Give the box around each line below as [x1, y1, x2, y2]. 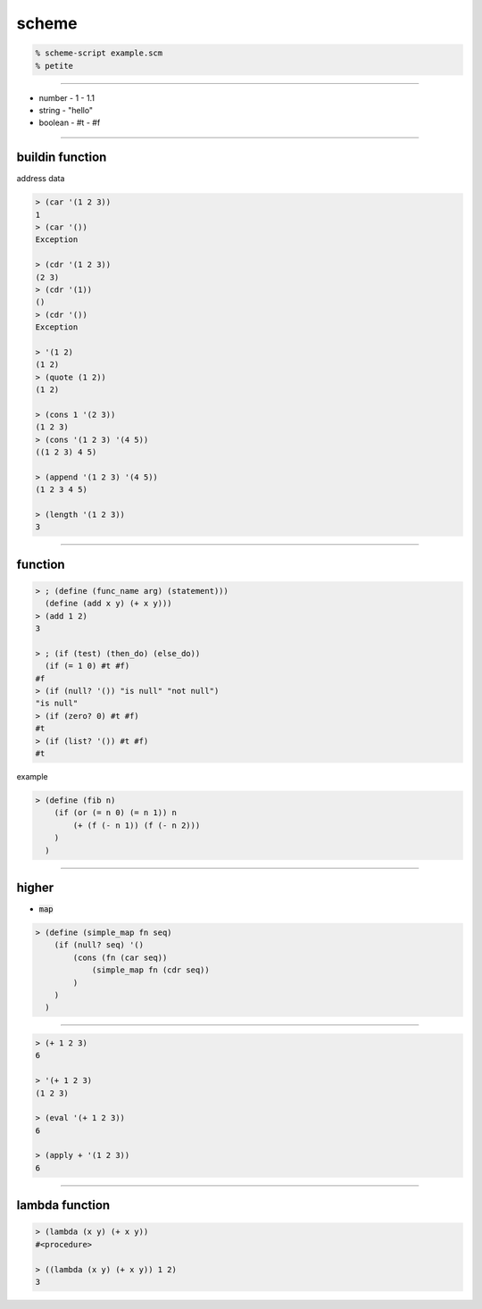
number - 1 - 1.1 [38, 92, 96, 103]
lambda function [16, 1197, 111, 1213]
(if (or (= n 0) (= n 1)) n [54, 808, 178, 818]
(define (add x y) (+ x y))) [45, 598, 173, 609]
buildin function [16, 150, 107, 165]
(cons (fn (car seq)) [72, 952, 168, 963]
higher [16, 880, 54, 895]
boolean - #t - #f [38, 117, 101, 129]
